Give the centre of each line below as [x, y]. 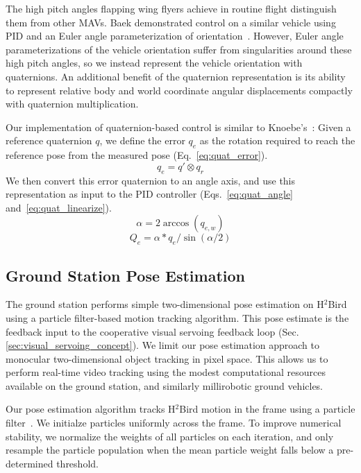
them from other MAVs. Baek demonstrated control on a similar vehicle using [171, 22]
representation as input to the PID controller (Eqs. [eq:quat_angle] [150, 194]
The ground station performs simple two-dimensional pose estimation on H [165, 304]
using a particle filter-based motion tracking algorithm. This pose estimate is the [177, 317]
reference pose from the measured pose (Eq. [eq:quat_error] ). [137, 155]
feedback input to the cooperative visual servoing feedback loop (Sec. [152, 331]
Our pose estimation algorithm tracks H [91, 409]
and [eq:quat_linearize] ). [59, 207]
